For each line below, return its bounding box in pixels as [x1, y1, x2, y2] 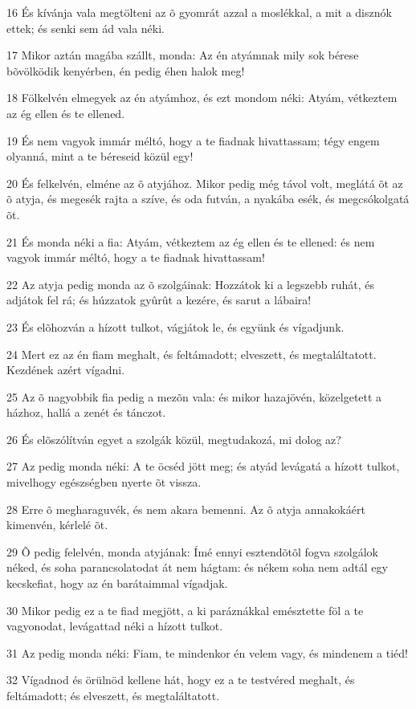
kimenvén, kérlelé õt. [6, 516, 108, 533]
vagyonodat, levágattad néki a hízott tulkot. [6, 617, 223, 634]
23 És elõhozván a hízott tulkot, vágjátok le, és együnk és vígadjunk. [6, 318, 345, 335]
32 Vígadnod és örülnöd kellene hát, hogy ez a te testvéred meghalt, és [6, 671, 355, 688]
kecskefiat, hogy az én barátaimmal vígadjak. [6, 575, 228, 592]
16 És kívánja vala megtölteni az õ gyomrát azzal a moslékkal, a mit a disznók [6, 4, 392, 20]
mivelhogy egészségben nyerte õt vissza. [6, 474, 202, 491]
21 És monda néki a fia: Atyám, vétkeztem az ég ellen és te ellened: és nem [6, 233, 375, 250]
